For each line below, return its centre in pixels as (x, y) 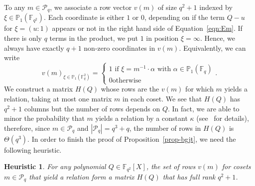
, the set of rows (171, 166)
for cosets (236, 166)
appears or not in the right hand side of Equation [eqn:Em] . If (147, 28)
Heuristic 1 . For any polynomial (55, 166)
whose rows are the (130, 89)
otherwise (127, 81)
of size (167, 7)
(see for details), (223, 118)
